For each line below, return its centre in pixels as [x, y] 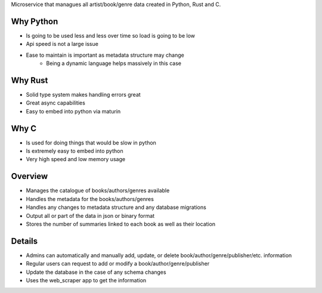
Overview [30, 176]
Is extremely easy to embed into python [75, 151]
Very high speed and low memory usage [75, 159]
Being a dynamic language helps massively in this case [114, 63]
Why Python [35, 21]
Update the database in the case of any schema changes [96, 272]
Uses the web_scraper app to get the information [86, 280]
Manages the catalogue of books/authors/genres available [98, 190]
